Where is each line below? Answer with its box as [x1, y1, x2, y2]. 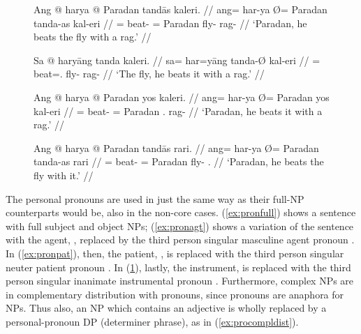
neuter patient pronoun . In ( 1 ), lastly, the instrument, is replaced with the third [6, 259, 351, 274]
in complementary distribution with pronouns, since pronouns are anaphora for [6, 287, 344, 301]
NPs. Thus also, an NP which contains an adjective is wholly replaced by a [6, 301, 327, 315]
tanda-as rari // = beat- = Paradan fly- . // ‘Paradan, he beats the [34, 154, 324, 169]
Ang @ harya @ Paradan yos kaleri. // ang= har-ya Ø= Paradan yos [34, 89, 330, 104]
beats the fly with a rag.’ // [34, 29, 152, 44]
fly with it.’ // [34, 167, 94, 182]
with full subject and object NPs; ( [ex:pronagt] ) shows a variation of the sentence [6, 218, 354, 233]
